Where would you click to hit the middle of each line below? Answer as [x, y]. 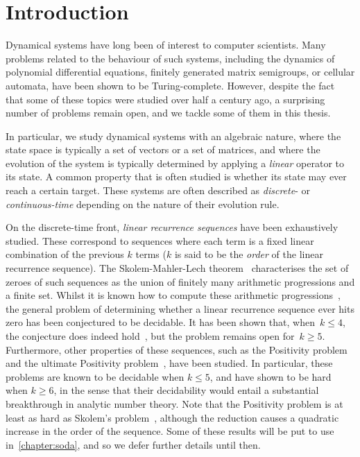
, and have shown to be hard [271, 376]
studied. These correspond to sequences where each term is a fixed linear [160, 240]
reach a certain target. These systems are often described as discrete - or [158, 190]
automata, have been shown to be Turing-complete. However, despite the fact [170, 85]
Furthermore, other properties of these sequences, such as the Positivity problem [177, 349]
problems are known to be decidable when [95, 376]
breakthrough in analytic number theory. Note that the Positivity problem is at [174, 403]
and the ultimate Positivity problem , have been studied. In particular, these [169, 363]
